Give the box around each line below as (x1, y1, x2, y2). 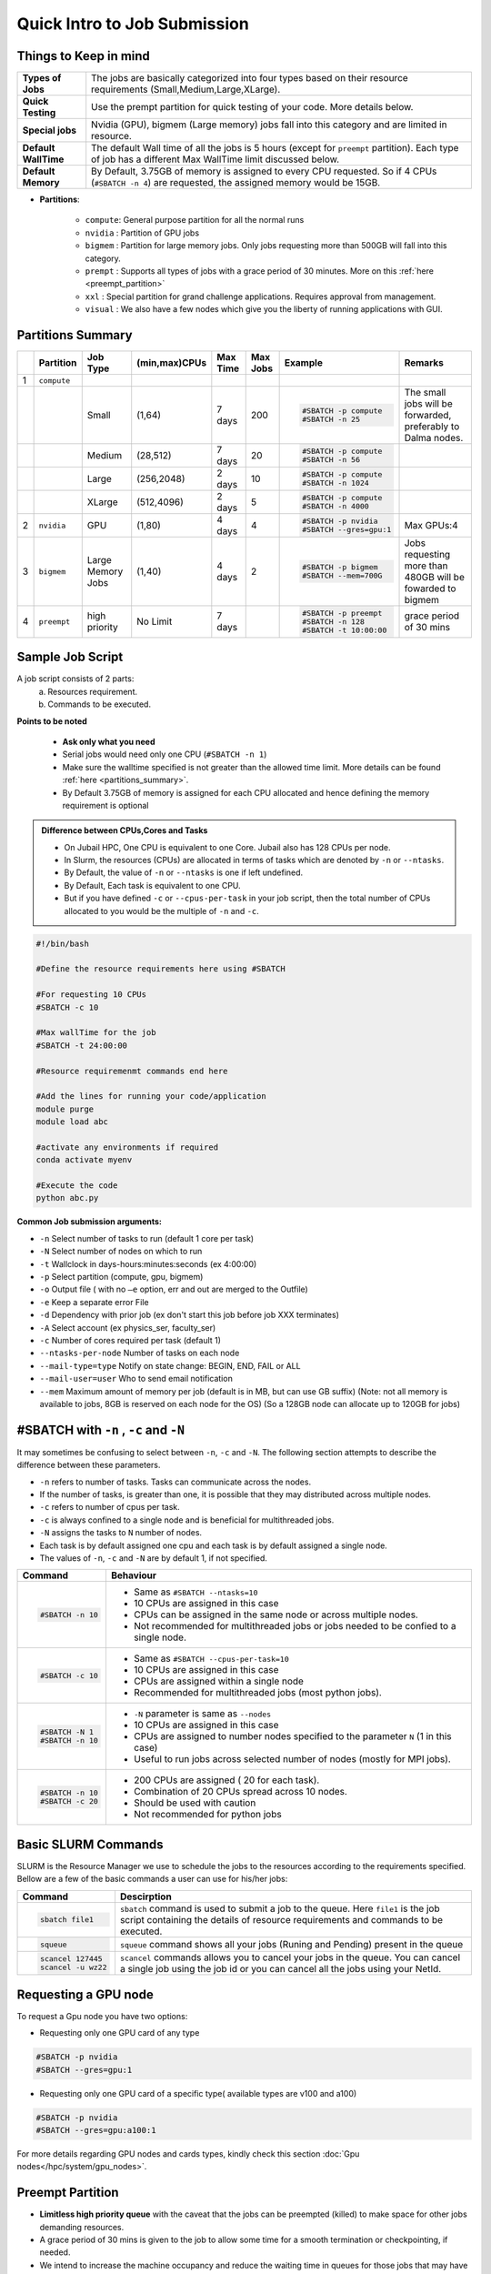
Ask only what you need (62, 736, 155, 747)
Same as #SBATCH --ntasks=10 (133, 1585, 258, 1598)
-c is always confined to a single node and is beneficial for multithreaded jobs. (39, 1514, 335, 1525)
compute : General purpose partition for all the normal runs (85, 215, 305, 226)
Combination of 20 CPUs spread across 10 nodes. (133, 1786, 347, 1798)
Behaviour (110, 1569, 157, 1582)
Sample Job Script (16, 649, 124, 665)
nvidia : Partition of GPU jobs (85, 227, 200, 238)
